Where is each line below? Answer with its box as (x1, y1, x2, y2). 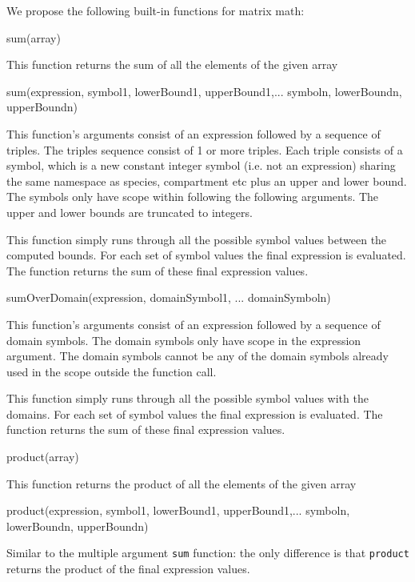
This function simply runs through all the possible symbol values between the (6, 231, 387, 247)
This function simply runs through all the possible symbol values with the (6, 390, 369, 407)
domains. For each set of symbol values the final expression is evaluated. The (6, 405, 383, 422)
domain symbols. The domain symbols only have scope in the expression (6, 331, 361, 348)
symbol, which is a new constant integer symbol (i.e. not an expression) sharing (6, 157, 396, 174)
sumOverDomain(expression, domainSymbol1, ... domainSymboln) (6, 289, 331, 306)
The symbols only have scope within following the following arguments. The (6, 188, 379, 205)
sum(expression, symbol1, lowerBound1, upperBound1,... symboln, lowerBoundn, (6, 82, 402, 99)
